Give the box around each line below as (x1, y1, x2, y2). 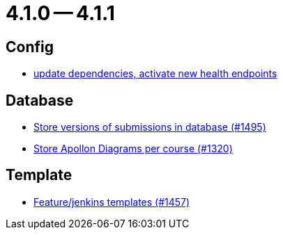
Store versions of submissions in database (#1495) (33, 121, 266, 133)
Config (6, 38, 54, 56)
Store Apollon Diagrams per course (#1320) (33, 143, 233, 155)
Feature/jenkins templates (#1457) (33, 195, 190, 208)
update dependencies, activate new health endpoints (33, 67, 277, 80)
